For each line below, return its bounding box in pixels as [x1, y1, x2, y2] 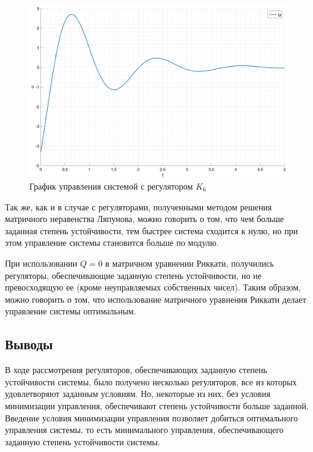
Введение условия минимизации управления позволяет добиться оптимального [5, 411, 298, 424]
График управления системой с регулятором [29, 179, 193, 192]
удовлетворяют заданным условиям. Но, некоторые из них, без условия [5, 387, 271, 400]
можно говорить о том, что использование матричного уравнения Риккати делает [5, 292, 306, 305]
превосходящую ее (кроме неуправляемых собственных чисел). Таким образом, [5, 281, 301, 294]
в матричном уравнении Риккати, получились [105, 256, 274, 269]
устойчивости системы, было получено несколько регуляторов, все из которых [5, 375, 297, 388]
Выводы [5, 335, 53, 354]
